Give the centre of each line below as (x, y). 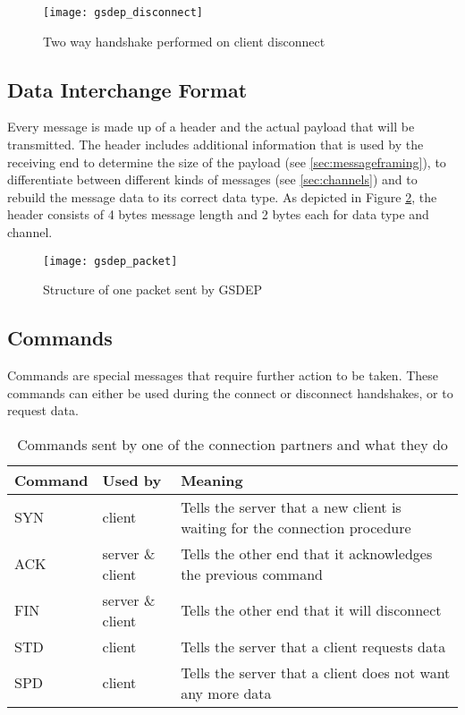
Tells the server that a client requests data (313, 646)
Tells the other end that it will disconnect (311, 610)
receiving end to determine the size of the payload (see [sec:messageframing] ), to (227, 162)
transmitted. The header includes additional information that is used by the (216, 145)
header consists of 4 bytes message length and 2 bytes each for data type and (218, 214)
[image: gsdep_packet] (110, 261)
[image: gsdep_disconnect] (123, 13)
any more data (226, 693)
